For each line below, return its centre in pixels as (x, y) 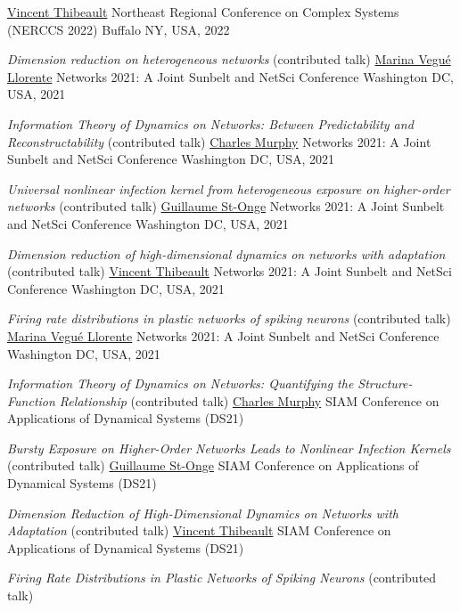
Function (31, 400)
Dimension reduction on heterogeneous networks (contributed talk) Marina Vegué (229, 59)
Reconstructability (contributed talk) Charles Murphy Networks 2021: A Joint (219, 141)
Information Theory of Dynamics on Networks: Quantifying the (181, 383)
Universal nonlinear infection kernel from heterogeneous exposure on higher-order (229, 188)
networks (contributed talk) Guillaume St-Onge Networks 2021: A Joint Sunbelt (226, 206)
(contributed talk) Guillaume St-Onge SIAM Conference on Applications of (213, 465)
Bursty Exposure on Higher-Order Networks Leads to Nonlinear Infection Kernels (229, 448)
